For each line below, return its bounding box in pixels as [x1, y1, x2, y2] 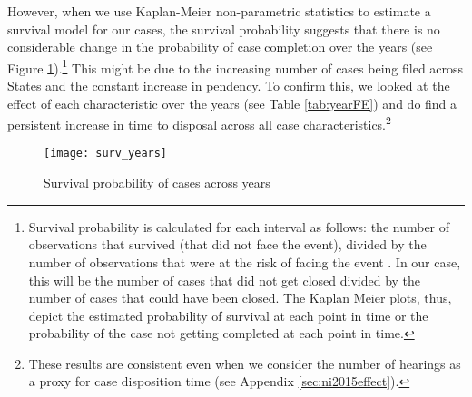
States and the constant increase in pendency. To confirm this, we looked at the [7, 76, 450, 95]
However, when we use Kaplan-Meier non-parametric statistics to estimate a [7, 2, 431, 20]
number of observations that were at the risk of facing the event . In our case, [28, 252, 461, 271]
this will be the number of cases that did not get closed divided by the [28, 270, 421, 289]
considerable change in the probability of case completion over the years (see [7, 37, 433, 56]
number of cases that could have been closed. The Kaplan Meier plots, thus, [28, 288, 452, 307]
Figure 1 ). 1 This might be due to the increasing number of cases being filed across [7, 55, 464, 77]
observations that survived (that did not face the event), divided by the [28, 235, 427, 254]
